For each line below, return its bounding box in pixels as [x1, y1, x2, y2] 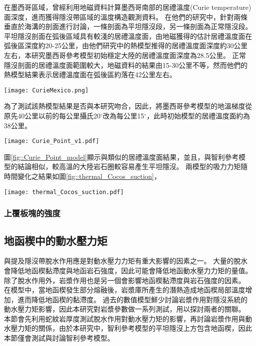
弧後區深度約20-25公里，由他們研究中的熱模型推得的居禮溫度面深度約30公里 [4, 40, 248, 51]
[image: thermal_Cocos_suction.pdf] [4, 188, 124, 196]
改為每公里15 [102, 111, 144, 120]
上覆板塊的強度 [4, 207, 61, 219]
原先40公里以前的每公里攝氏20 [4, 111, 100, 120]
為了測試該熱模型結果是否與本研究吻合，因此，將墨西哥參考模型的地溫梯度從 [4, 101, 252, 111]
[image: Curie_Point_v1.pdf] [4, 138, 99, 145]
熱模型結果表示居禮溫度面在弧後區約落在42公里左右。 [4, 69, 176, 80]
